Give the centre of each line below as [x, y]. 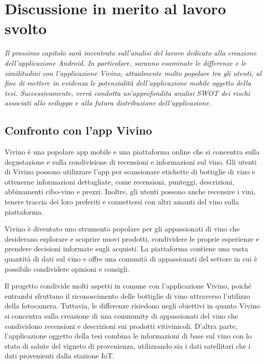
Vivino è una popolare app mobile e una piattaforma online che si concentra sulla [132, 152]
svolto [26, 28]
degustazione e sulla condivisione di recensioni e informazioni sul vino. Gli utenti [131, 161]
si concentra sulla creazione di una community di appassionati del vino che [121, 315]
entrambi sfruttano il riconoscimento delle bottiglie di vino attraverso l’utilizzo [127, 295]
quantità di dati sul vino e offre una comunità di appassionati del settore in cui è [131, 259]
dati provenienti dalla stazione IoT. [60, 356]
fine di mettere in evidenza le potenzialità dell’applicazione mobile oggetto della [128, 83]
